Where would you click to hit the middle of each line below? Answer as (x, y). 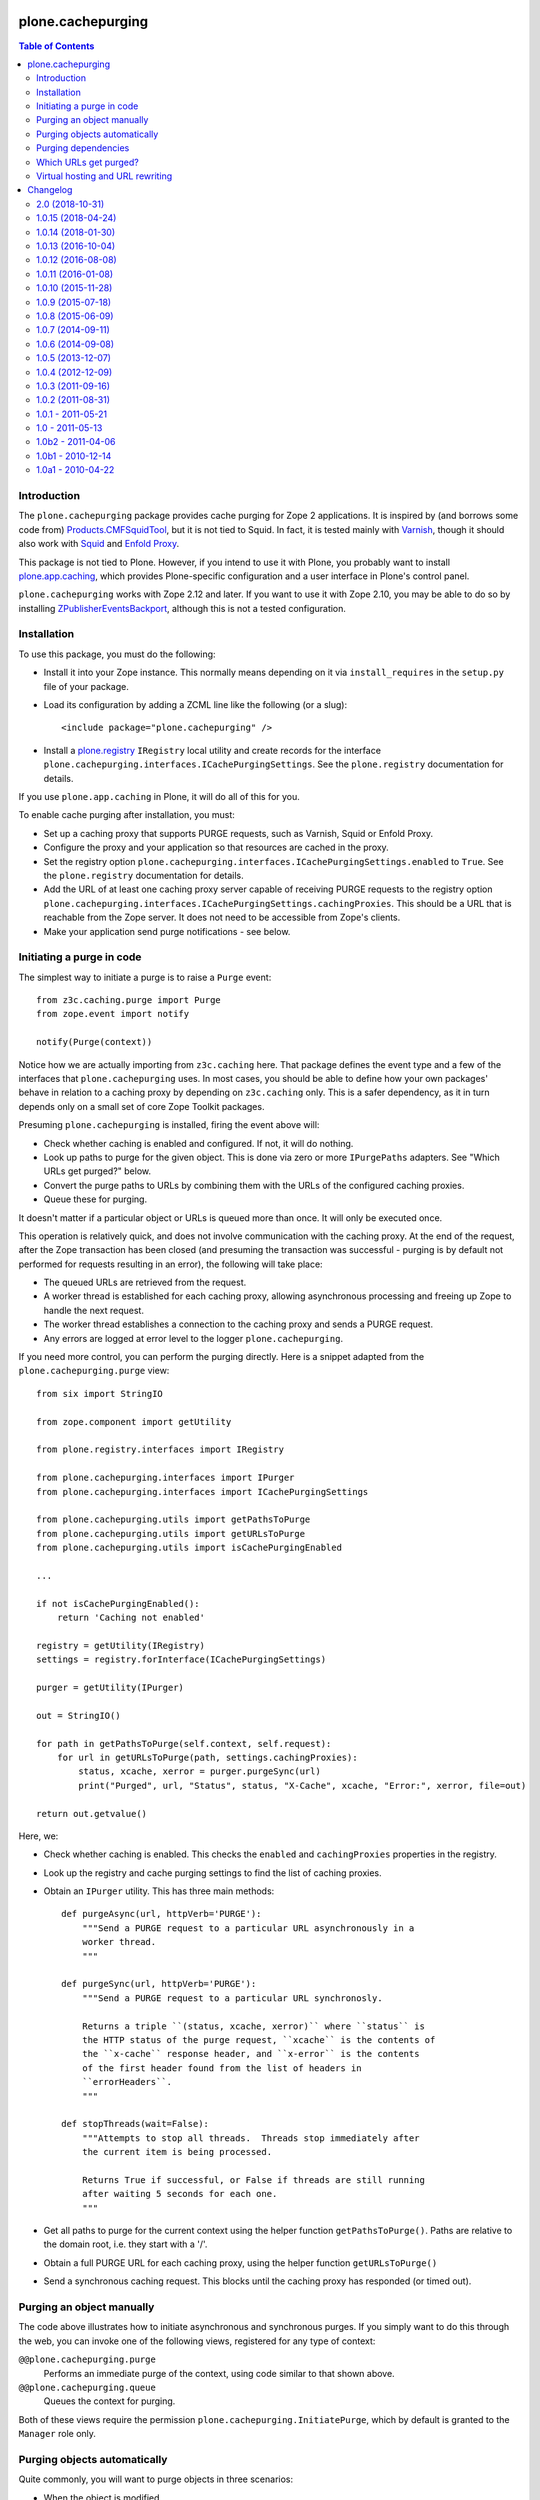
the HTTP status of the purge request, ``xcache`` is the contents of (258, 2039)
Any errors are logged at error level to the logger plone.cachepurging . (193, 1338)
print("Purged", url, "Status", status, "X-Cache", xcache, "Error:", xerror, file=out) (302, 1785)
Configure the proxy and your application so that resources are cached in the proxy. (216, 847)
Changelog (50, 190)
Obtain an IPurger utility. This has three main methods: (159, 1891)
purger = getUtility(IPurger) (110, 1687)
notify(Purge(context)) (94, 1042)
